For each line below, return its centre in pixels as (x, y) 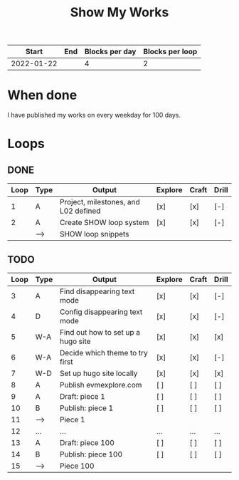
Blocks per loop (170, 52)
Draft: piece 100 (87, 442)
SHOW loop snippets (94, 234)
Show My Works (119, 12)
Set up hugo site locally (99, 373)
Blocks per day (110, 52)
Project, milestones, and (100, 202)
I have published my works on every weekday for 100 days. (94, 115)
